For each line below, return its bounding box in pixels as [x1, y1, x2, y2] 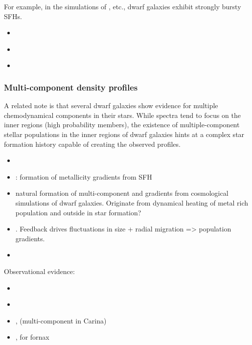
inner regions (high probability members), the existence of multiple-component [4, 119, 240, 130]
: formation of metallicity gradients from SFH [15, 171, 152, 182]
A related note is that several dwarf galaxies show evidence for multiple [4, 100, 218, 111]
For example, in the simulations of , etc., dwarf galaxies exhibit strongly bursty [4, 1, 241, 11]
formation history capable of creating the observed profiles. [4, 138, 181, 149]
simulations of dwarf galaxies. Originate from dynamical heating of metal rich [15, 197, 249, 207]
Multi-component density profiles [4, 81, 138, 93]
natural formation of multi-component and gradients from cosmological [15, 188, 229, 198]
